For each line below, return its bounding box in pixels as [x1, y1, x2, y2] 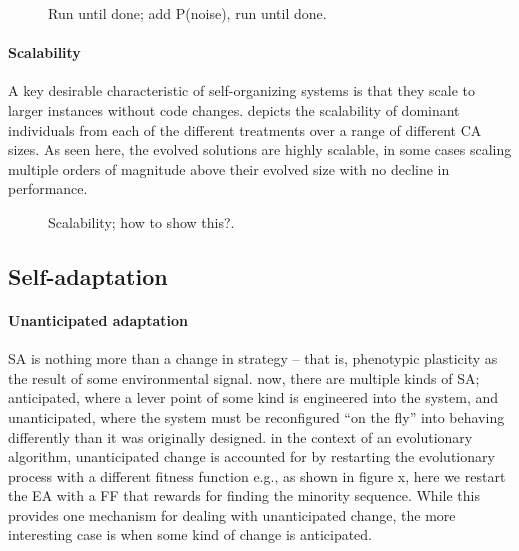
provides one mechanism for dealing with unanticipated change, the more [8, 504, 456, 525]
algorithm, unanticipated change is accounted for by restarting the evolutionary [8, 446, 495, 467]
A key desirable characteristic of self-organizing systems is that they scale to [8, 80, 475, 101]
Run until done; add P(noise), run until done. [48, 3, 327, 23]
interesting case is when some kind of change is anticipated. [8, 524, 372, 545]
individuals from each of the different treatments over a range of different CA [8, 119, 482, 140]
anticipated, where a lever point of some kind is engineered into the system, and [8, 387, 499, 408]
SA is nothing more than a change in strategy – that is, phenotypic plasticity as [8, 348, 498, 369]
